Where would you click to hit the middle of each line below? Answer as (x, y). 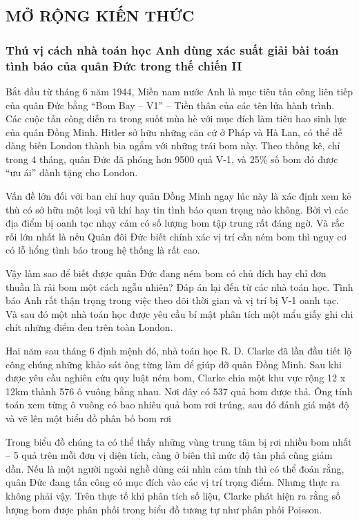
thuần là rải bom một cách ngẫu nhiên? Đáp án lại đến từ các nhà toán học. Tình (179, 286)
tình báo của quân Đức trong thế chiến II (124, 65)
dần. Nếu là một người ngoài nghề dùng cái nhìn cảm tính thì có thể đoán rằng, (175, 468)
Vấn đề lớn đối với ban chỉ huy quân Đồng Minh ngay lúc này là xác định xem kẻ (178, 196)
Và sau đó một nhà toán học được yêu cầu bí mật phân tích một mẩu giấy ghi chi (179, 313)
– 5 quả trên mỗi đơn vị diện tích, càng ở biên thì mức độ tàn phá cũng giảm (169, 455)
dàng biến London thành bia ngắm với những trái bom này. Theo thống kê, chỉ (173, 145)
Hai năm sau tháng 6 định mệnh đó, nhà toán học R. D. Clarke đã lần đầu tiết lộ (179, 351)
